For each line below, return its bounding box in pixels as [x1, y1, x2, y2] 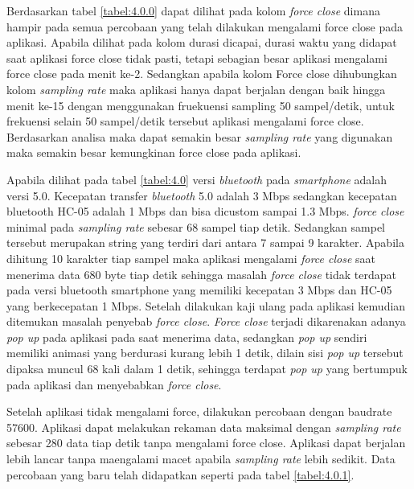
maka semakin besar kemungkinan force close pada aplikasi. [6, 144, 301, 161]
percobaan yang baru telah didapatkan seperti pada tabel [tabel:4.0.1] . [6, 466, 355, 483]
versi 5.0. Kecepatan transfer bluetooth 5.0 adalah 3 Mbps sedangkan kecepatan [6, 187, 397, 203]
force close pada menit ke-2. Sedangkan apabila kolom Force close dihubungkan [6, 65, 397, 82]
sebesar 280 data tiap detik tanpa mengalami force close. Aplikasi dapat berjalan [6, 434, 406, 451]
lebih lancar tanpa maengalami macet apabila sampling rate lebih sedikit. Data [6, 450, 396, 467]
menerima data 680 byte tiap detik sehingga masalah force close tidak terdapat [6, 265, 396, 282]
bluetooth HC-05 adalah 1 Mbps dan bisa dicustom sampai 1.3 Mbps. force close [6, 203, 404, 220]
